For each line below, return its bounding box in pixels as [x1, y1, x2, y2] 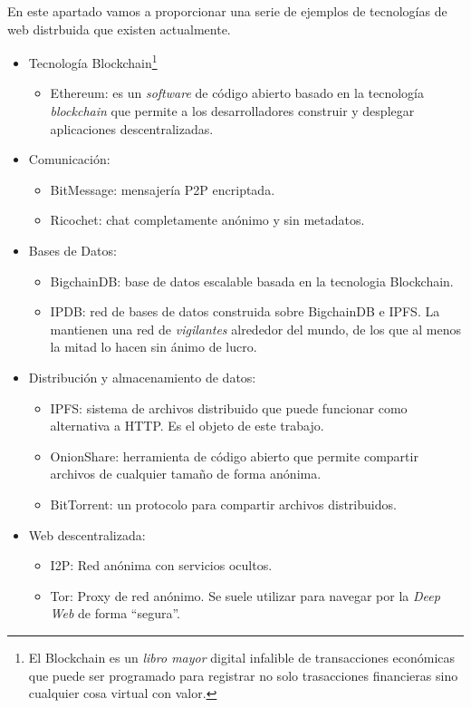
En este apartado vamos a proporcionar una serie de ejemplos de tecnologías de [7, 2, 447, 20]
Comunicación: [28, 150, 111, 169]
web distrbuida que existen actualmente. [7, 19, 231, 38]
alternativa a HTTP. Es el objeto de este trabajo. [50, 416, 324, 435]
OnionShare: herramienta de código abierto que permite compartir [50, 446, 418, 465]
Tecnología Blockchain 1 [28, 51, 158, 72]
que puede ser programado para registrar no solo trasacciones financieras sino [28, 665, 458, 684]
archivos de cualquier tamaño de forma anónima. [50, 464, 322, 483]
